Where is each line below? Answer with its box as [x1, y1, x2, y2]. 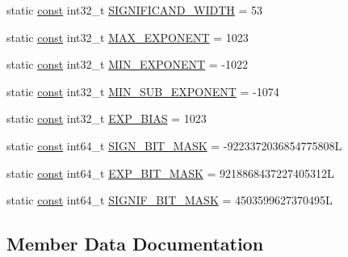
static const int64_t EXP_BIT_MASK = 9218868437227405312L [6, 164, 334, 181]
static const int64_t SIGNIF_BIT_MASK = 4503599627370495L [6, 192, 333, 209]
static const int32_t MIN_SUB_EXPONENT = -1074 [6, 82, 279, 99]
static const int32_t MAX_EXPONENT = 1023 [6, 28, 249, 45]
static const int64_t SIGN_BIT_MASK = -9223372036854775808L [6, 137, 342, 154]
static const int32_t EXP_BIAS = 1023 [6, 110, 207, 127]
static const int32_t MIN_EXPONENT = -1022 [6, 56, 249, 73]
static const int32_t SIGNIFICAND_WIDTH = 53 [6, 2, 263, 18]
